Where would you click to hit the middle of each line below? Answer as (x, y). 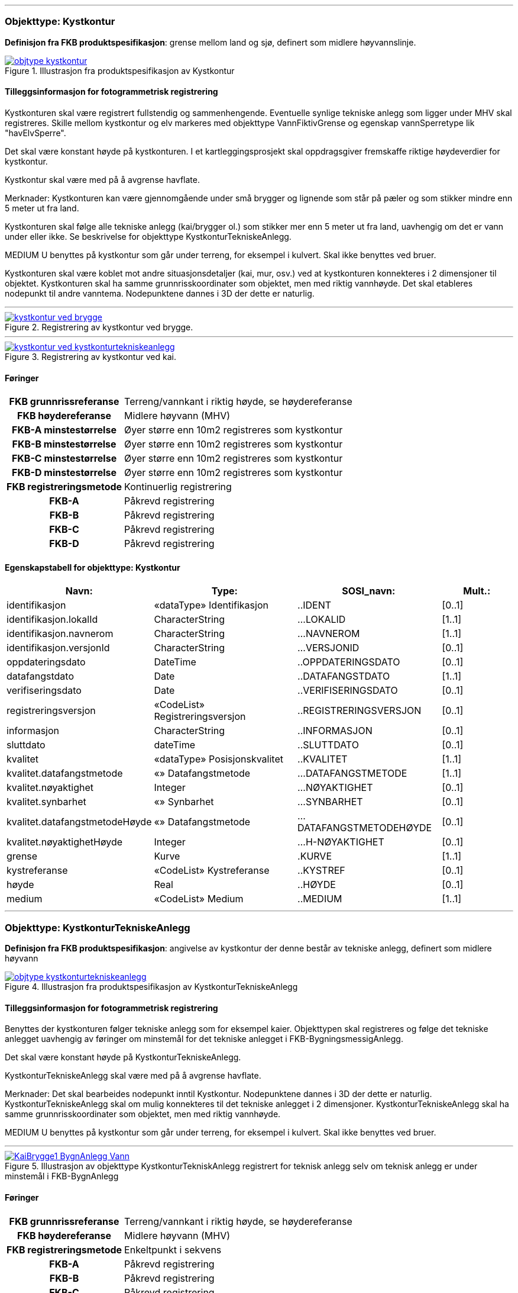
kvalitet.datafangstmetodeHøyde (79, 822)
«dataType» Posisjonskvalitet (218, 759)
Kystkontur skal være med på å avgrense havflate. (102, 179)
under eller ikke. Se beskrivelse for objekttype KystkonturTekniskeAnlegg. (148, 236)
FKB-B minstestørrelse (64, 444)
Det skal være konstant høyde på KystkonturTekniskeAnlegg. (123, 1057)
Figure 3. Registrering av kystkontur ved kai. (90, 356)
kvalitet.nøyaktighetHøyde (65, 842)
